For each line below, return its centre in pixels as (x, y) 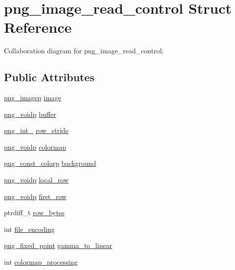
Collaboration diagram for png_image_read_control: (84, 51)
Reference (38, 27)
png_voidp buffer (30, 114)
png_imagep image (33, 98)
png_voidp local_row (36, 180)
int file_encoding (29, 229)
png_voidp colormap (35, 146)
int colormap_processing (41, 262)
